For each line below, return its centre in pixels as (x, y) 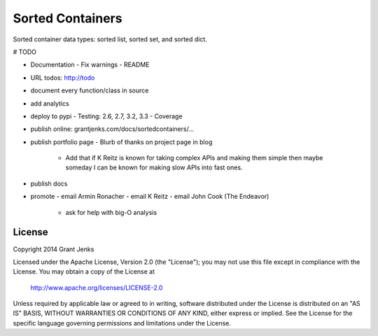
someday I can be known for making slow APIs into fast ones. (154, 167)
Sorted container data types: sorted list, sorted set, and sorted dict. (110, 39)
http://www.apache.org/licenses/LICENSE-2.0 (97, 288)
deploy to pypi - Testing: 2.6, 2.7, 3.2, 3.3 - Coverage (106, 116)
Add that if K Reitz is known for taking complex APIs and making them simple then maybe (194, 158)
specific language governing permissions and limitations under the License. (122, 323)
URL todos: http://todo (63, 78)
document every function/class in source (90, 90)
